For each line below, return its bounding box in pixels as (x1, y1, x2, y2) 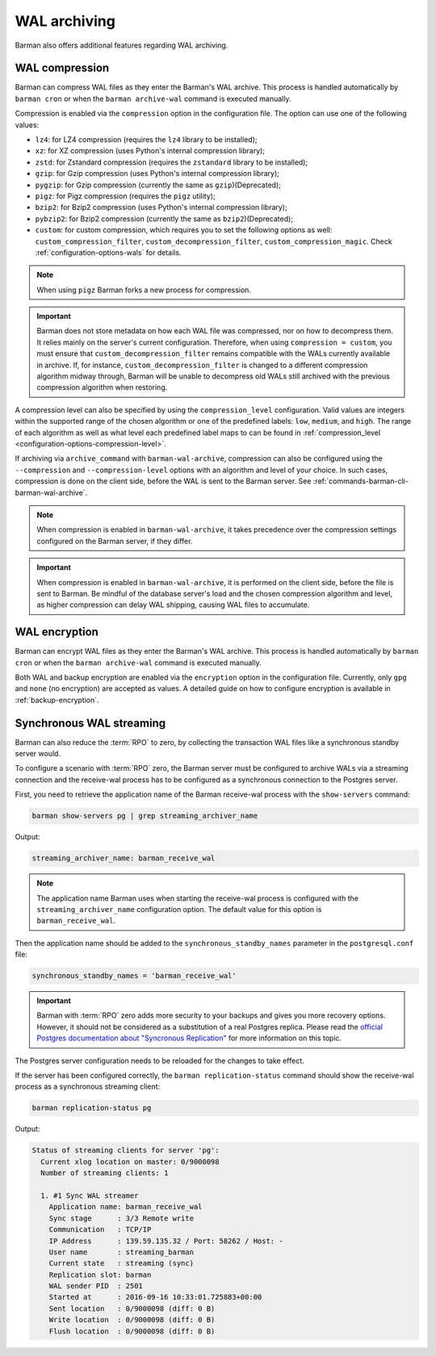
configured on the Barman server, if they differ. (36, 536, 193, 546)
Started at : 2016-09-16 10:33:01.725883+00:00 (48, 1292, 262, 1302)
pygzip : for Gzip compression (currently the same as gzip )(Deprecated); (35, 180, 282, 190)
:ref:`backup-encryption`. (15, 695, 100, 705)
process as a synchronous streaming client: (15, 1082, 161, 1091)
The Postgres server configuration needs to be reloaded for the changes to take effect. (15, 1056, 304, 1065)
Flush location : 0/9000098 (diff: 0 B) (48, 1326, 216, 1336)
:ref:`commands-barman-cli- (312, 476, 409, 486)
